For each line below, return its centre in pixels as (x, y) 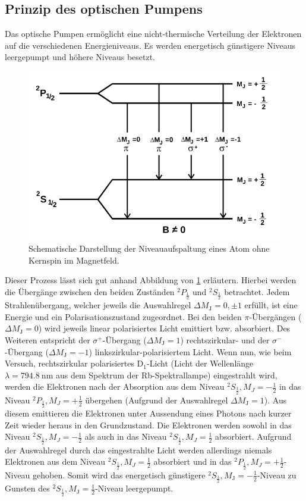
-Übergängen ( (275, 316)
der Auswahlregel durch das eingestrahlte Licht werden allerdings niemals (138, 450)
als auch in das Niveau (126, 436)
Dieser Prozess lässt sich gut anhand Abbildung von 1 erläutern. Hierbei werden (151, 280)
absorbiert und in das (193, 461)
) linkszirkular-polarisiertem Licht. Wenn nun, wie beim (190, 351)
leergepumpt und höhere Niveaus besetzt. (80, 57)
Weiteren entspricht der (48, 339)
